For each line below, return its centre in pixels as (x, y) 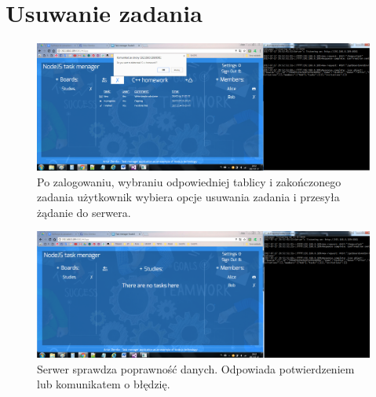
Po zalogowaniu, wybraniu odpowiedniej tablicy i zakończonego (189, 181)
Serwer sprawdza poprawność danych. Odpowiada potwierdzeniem (196, 368)
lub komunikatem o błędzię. (104, 384)
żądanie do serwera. (84, 212)
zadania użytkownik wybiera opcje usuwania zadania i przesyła (188, 197)
